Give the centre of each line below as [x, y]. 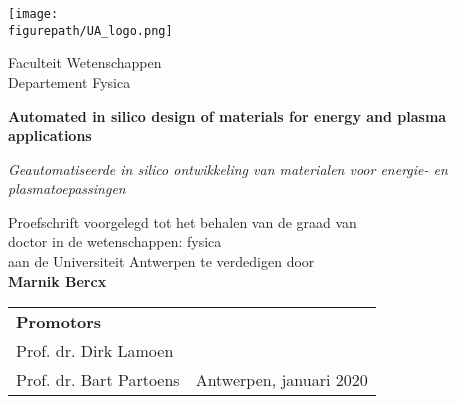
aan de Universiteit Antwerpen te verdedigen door [161, 261]
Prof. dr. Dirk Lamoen [95, 351]
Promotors [59, 322]
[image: [33, 14]
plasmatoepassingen [67, 188]
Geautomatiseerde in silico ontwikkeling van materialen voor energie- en [228, 168]
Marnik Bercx [57, 280]
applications [50, 135]
